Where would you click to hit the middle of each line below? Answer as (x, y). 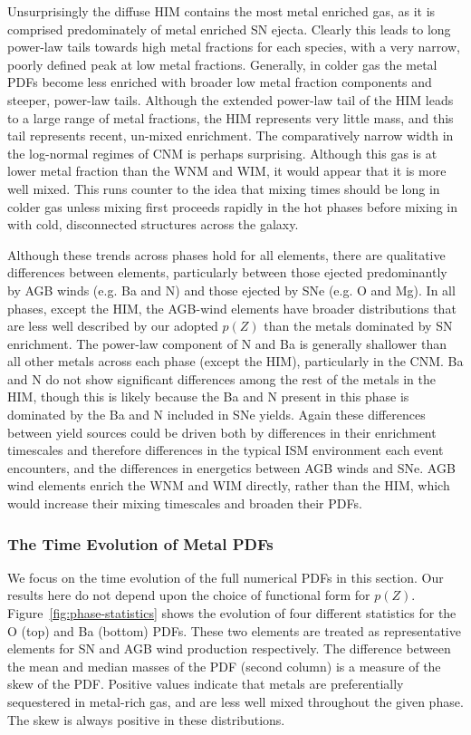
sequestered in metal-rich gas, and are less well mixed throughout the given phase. (235, 701)
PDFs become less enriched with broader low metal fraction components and (220, 82)
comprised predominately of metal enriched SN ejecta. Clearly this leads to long (229, 29)
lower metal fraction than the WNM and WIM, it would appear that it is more (227, 171)
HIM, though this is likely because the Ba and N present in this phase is (208, 397)
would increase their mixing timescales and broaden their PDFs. (185, 503)
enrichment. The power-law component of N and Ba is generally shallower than (227, 343)
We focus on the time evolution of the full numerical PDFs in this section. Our (226, 577)
